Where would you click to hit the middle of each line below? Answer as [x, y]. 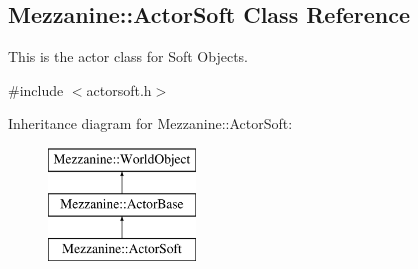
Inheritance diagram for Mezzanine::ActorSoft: [150, 123]
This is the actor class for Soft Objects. [128, 56]
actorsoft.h [119, 89]
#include [36, 89]
